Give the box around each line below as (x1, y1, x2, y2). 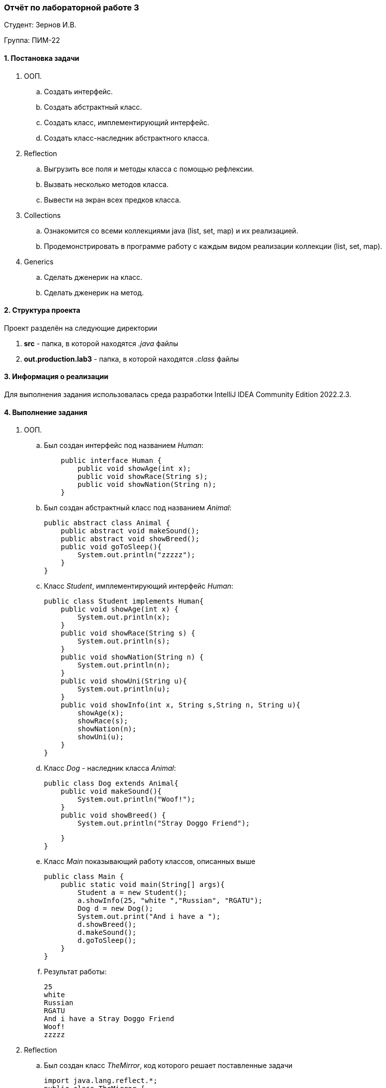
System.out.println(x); (77, 613, 170, 622)
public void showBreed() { (60, 811, 166, 820)
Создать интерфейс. (44, 87, 113, 96)
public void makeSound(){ (60, 787, 162, 796)
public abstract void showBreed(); (60, 535, 199, 543)
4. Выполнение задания (4, 408, 88, 417)
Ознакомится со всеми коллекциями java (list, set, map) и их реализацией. (44, 226, 298, 235)
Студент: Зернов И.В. (4, 20, 77, 29)
